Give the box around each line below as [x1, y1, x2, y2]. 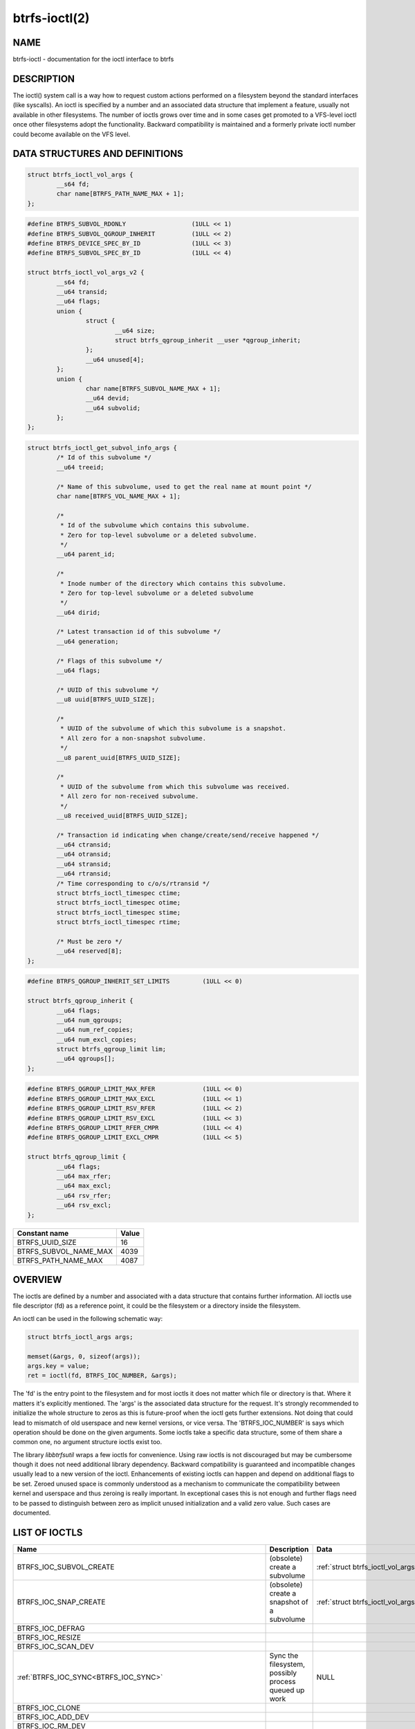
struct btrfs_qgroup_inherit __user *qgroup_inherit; [114, 336, 301, 344]
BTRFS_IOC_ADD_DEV [17, 1712, 89, 1721]
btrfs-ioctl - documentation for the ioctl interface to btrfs [12, 55, 174, 64]
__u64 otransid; [56, 851, 112, 858]
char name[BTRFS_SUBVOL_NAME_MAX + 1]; [85, 385, 221, 392]
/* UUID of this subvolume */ [56, 685, 159, 694]
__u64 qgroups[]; [56, 1055, 116, 1063]
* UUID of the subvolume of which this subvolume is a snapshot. [59, 725, 287, 732]
